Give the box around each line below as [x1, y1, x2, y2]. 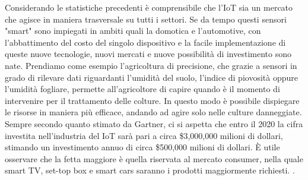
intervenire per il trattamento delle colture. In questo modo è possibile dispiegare [5, 94, 300, 106]
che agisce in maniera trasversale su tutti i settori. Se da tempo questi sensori [5, 12, 287, 25]
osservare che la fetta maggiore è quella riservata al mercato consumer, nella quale [5, 152, 303, 165]
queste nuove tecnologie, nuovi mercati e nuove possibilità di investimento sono [5, 48, 291, 60]
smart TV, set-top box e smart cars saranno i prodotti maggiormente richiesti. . [5, 164, 295, 176]
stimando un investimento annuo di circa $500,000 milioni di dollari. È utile [5, 141, 280, 153]
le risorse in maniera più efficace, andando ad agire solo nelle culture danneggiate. [5, 106, 302, 118]
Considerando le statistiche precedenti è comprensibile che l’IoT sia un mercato [5, 1, 293, 13]
